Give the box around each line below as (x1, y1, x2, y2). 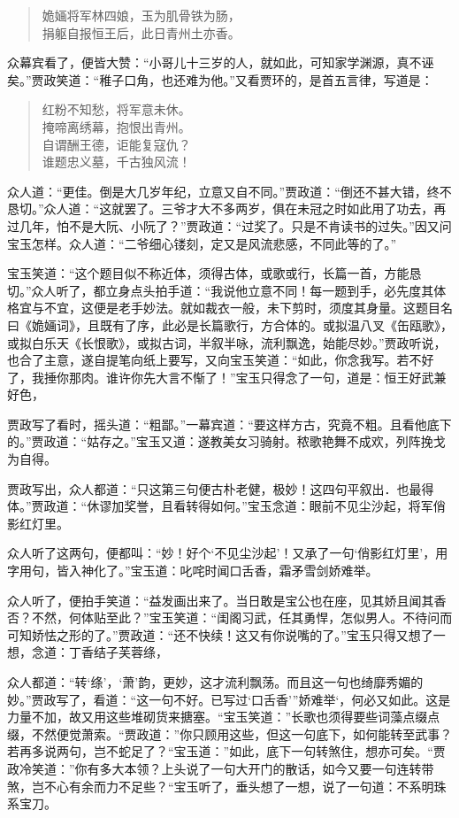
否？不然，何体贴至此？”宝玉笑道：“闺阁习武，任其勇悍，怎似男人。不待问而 (7, 608, 453, 627)
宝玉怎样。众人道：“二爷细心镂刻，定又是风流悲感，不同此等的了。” (7, 234, 397, 252)
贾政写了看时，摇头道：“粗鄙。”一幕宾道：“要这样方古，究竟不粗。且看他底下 (7, 414, 452, 433)
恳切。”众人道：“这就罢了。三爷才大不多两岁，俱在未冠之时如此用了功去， (7, 199, 434, 218)
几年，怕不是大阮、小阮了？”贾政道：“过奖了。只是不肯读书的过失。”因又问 (19, 216, 452, 235)
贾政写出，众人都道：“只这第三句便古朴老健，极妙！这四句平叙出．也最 (7, 479, 422, 498)
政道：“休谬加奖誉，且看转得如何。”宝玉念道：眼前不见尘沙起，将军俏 (43, 497, 446, 515)
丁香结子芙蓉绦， (68, 643, 168, 661)
